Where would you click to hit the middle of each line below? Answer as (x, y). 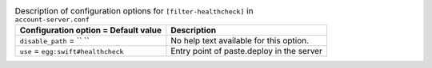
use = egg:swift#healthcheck (72, 51)
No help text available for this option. (240, 41)
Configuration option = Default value (91, 30)
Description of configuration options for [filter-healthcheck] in (134, 11)
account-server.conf (52, 20)
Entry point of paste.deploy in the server (247, 51)
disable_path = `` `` (54, 41)
